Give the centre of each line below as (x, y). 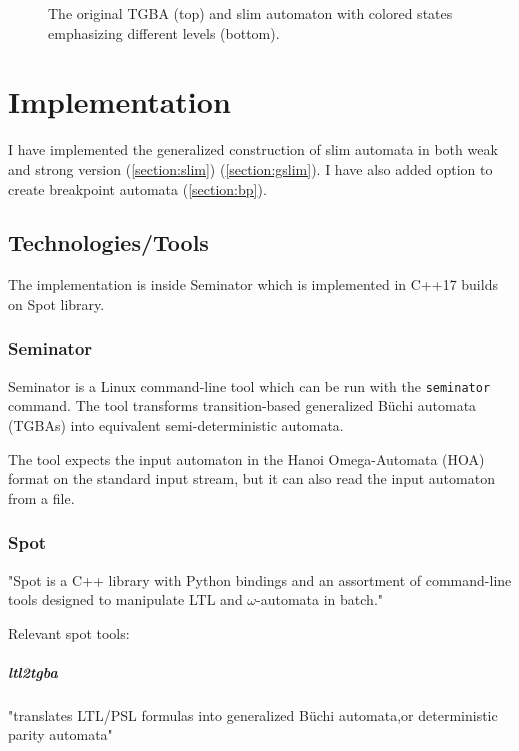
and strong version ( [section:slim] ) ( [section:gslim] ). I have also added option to (250, 168)
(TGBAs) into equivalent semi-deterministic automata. (176, 424)
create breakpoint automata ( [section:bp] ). (137, 188)
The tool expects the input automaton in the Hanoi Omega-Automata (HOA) (246, 458)
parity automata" (60, 734)
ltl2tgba (33, 671)
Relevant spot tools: (69, 632)
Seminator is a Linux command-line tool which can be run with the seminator (249, 385)
